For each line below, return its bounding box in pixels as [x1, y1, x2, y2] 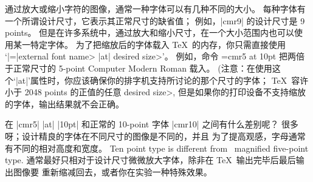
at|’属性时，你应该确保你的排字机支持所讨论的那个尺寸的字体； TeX [18, 73, 287, 86]
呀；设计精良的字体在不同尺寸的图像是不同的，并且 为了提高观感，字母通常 [5, 129, 306, 142]
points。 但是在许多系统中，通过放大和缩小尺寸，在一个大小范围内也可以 [5, 26, 295, 39]
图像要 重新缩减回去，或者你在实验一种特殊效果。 [13, 165, 212, 178]
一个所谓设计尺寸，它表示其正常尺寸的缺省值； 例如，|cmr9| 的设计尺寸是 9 [5, 14, 305, 27]
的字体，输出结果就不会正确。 [5, 97, 124, 110]
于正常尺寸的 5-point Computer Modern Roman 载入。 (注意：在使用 [5, 61, 272, 74]
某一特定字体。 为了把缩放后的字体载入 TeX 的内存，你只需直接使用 [13, 38, 286, 50]
